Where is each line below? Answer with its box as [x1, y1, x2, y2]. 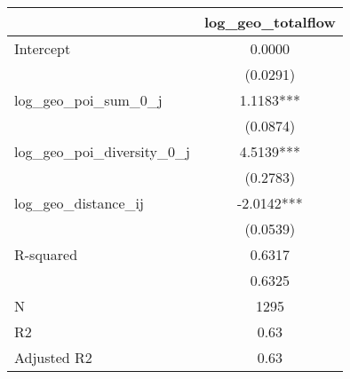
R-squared [14, 244, 78, 265]
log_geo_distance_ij [14, 193, 144, 213]
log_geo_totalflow [203, 12, 336, 32]
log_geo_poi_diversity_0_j [14, 141, 190, 162]
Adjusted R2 [14, 347, 92, 367]
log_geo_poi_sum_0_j [14, 90, 163, 110]
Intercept [14, 38, 71, 59]
